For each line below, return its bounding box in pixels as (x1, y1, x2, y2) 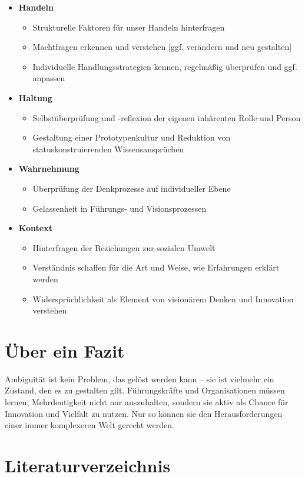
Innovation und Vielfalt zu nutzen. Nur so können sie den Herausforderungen (5, 407, 283, 419)
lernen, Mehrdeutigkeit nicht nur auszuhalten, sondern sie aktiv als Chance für (5, 396, 289, 408)
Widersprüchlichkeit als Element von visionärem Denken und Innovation (32, 292, 294, 305)
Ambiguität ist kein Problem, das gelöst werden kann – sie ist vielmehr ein (5, 372, 274, 385)
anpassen (32, 72, 65, 84)
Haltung (18, 91, 52, 104)
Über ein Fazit (5, 338, 125, 362)
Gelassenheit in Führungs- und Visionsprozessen (32, 202, 207, 214)
